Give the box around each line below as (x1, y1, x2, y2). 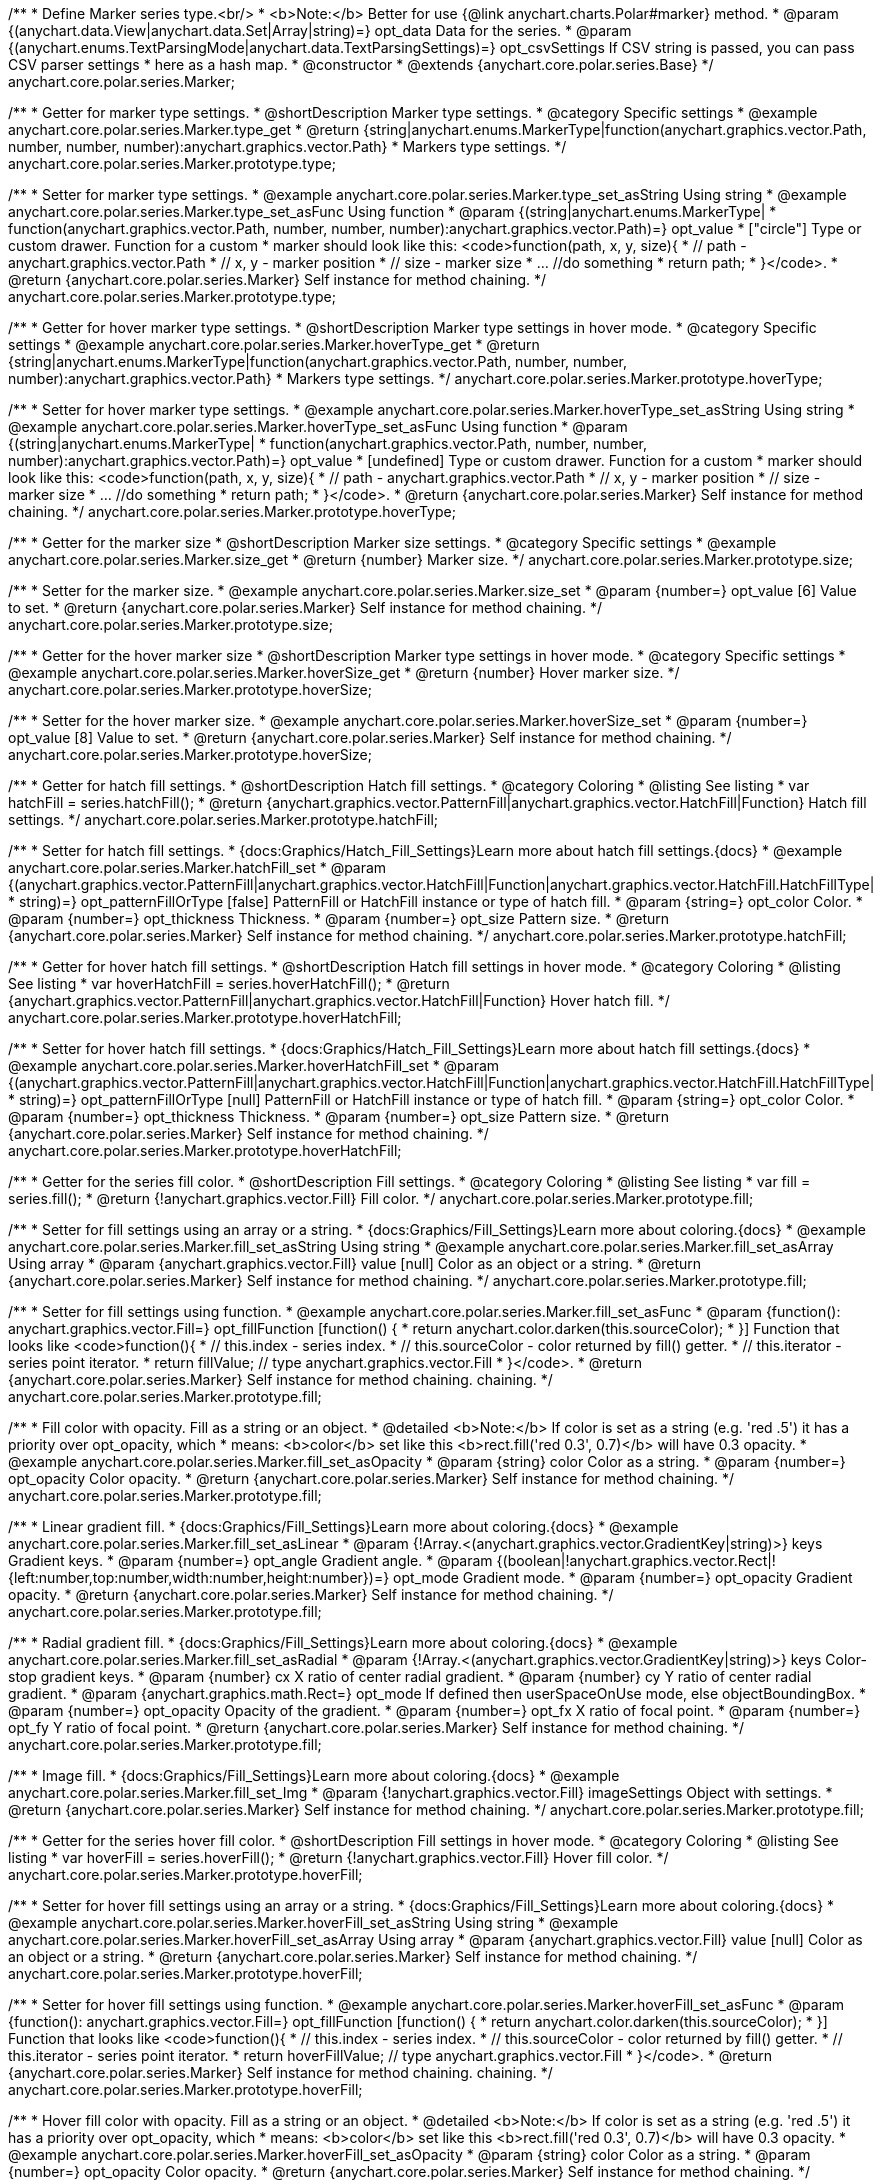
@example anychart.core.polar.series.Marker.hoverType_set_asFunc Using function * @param (8, 418, 628, 435)
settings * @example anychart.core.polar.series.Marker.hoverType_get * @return (8, 336, 540, 353)
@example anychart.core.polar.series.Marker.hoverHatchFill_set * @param (8, 1057, 500, 1074)
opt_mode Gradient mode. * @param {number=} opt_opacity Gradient (393, 1569, 853, 1586)
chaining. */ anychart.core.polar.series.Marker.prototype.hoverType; (8, 503, 456, 520)
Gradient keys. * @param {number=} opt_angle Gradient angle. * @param (8, 1552, 493, 1569)
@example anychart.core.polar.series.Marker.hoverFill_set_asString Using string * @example (8, 1914, 619, 1931)
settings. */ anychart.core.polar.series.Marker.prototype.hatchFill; (8, 811, 439, 828)
